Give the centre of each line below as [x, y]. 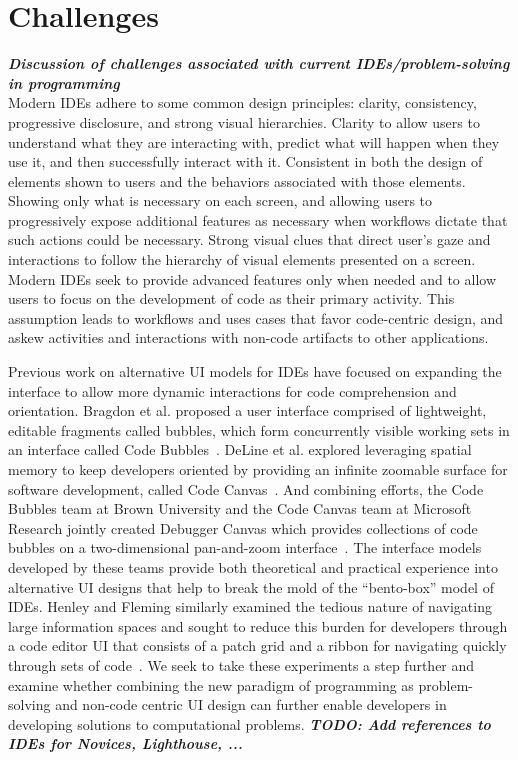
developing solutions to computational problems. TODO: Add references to [249, 723]
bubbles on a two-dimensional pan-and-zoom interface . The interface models [245, 547]
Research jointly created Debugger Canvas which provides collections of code [243, 527]
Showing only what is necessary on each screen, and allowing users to [220, 200]
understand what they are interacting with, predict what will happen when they [254, 141]
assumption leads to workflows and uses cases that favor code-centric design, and [256, 317]
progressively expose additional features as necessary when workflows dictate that [258, 219]
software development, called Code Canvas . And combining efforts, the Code [246, 488]
